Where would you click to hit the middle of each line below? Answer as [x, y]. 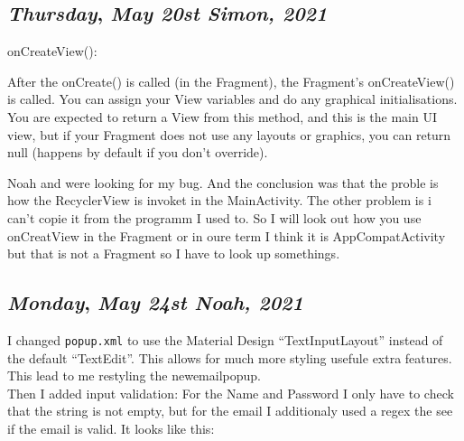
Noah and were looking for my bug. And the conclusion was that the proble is [223, 182]
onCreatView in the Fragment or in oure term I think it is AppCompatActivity [227, 235]
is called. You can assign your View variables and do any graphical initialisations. [232, 99]
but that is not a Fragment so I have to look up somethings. [174, 253]
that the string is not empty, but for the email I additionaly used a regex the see [230, 411]
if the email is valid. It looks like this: [111, 428]
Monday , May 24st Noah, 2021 [155, 302]
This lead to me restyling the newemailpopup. [134, 375]
